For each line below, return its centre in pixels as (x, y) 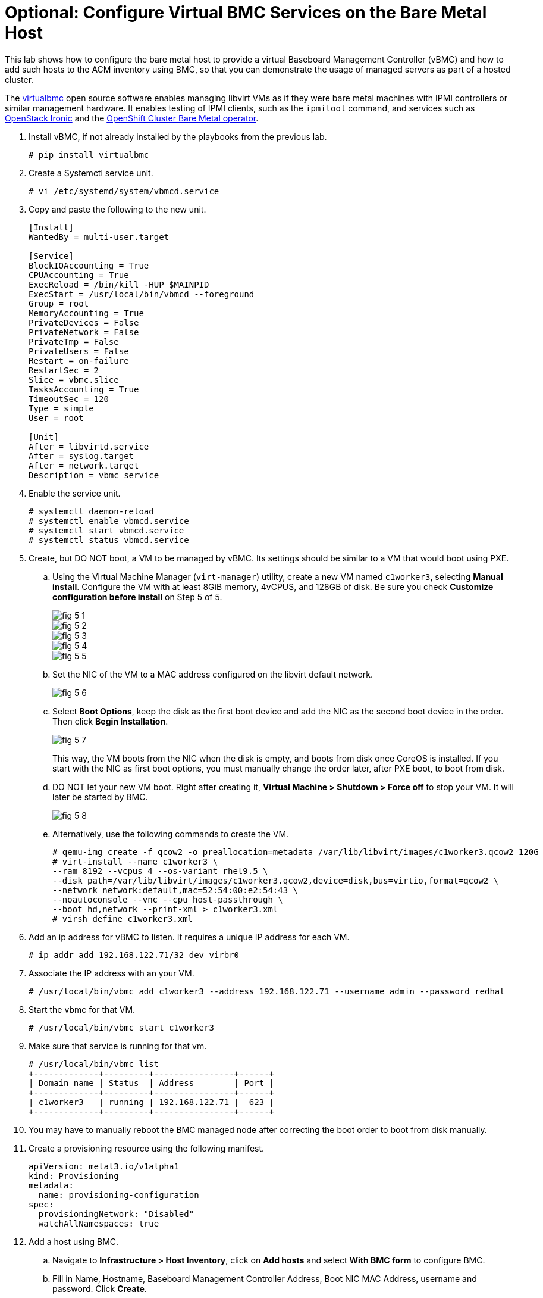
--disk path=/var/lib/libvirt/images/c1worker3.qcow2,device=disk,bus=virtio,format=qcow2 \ (276, 880)
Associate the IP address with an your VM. (112, 973)
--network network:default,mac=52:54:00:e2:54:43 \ (175, 890)
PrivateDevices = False (84, 322)
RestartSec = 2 (64, 370)
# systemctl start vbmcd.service (106, 530)
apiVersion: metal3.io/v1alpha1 (104, 1166)
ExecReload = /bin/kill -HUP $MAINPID (119, 284)
